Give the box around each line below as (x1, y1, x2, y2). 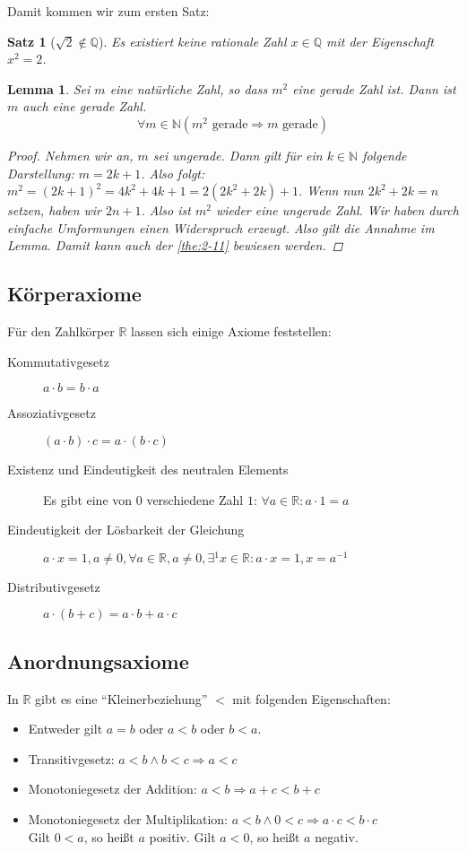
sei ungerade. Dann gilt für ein (152, 145, 323, 164)
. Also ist (141, 201, 191, 220)
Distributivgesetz (7, 577, 100, 596)
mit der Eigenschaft (326, 31, 434, 50)
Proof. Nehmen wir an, (7, 145, 134, 164)
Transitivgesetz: (28, 749, 115, 768)
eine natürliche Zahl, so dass (109, 79, 268, 98)
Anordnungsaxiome (7, 647, 189, 674)
